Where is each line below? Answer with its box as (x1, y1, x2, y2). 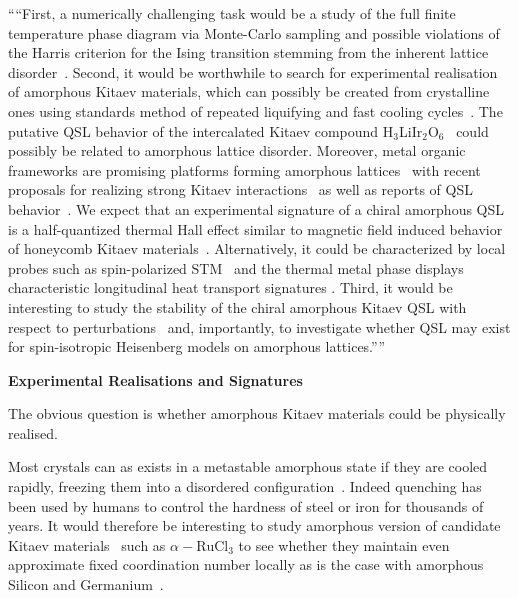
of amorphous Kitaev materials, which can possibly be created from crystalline (8, 81, 490, 102)
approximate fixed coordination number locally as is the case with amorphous (8, 554, 484, 575)
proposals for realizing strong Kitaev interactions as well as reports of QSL (8, 179, 473, 200)
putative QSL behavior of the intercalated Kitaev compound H (8, 120, 394, 141)
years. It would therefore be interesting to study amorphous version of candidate (8, 515, 501, 536)
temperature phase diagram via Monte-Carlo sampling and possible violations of (8, 22, 500, 43)
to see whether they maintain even (238, 534, 450, 555)
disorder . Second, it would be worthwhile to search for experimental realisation (8, 61, 498, 82)
